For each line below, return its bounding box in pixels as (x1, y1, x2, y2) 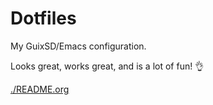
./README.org (10, 83, 70, 95)
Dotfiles (10, 7, 77, 30)
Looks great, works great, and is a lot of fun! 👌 (10, 60, 205, 72)
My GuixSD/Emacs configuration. (10, 40, 147, 52)
